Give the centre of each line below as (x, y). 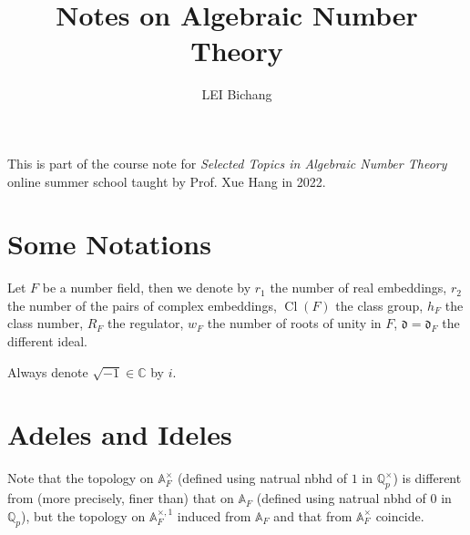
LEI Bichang (237, 94)
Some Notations (109, 244)
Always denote (48, 371)
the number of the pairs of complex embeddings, (142, 305)
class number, (46, 323)
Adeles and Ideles (120, 434)
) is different (427, 478)
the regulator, (146, 323)
